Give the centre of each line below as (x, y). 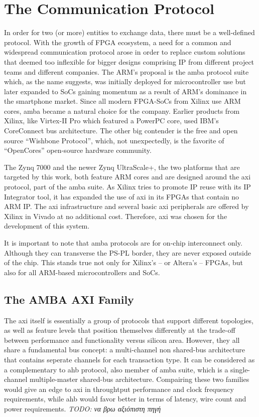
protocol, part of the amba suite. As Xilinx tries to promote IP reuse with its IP (127, 187)
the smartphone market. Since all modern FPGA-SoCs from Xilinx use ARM (122, 101)
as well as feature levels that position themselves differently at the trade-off (120, 330)
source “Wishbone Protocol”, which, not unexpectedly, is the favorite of (114, 140)
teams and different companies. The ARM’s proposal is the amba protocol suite (126, 71)
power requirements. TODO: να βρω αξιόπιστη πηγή (83, 408)
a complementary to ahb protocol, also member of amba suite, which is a (116, 369)
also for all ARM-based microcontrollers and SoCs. (82, 272)
